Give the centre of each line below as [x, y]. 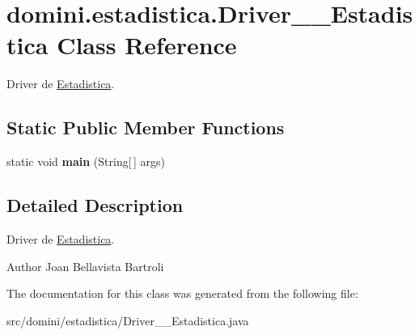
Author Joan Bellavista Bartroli [85, 266]
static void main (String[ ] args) [86, 161]
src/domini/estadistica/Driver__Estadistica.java [128, 320]
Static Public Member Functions [146, 127]
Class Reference [147, 45]
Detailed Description [95, 205]
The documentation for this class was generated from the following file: [182, 293]
